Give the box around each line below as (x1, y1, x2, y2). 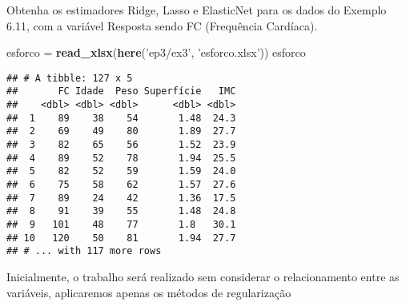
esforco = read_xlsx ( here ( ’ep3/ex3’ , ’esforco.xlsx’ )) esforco (6, 44, 306, 61)
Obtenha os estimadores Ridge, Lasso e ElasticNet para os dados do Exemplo (6, 2, 387, 18)
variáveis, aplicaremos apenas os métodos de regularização (6, 284, 291, 300)
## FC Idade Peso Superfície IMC (6, 85, 236, 97)
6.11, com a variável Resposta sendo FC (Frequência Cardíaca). (6, 17, 318, 34)
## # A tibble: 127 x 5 (6, 72, 133, 84)
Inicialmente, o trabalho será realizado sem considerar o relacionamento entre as (6, 268, 400, 284)
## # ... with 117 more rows (6, 245, 162, 257)
